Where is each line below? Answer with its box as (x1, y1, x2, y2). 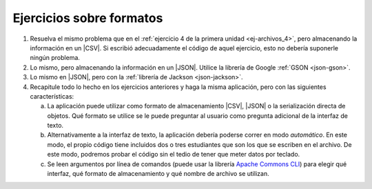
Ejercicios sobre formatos (12, 10, 163, 26)
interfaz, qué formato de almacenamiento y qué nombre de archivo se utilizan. (47, 170, 269, 178)
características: (30, 92, 74, 100)
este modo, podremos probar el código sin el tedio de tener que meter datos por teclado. (47, 150, 300, 159)
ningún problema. (30, 54, 81, 62)
